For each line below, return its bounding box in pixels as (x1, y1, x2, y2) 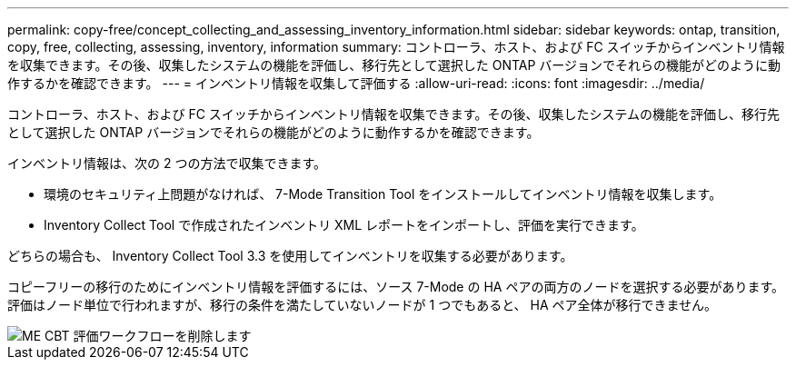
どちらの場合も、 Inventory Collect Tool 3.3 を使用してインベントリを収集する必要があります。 (7, 248, 573, 263)
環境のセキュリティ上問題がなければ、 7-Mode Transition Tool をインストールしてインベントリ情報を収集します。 (44, 186, 722, 202)
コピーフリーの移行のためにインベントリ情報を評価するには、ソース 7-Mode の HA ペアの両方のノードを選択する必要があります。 (7, 279, 785, 294)
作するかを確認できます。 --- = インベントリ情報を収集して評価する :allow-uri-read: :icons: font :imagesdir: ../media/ (7, 75, 705, 91)
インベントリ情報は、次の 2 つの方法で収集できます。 (7, 155, 327, 171)
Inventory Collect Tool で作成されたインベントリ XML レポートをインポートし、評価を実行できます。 (44, 217, 644, 233)
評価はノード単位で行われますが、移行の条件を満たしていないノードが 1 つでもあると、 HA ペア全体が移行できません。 (7, 297, 718, 312)
